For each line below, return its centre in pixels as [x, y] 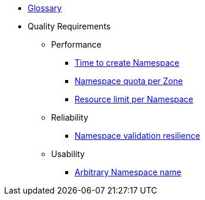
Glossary [45, 8]
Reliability [70, 117]
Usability [68, 154]
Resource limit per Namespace [134, 99]
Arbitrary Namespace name [128, 172]
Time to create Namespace [127, 63]
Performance [76, 44]
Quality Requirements [69, 26]
